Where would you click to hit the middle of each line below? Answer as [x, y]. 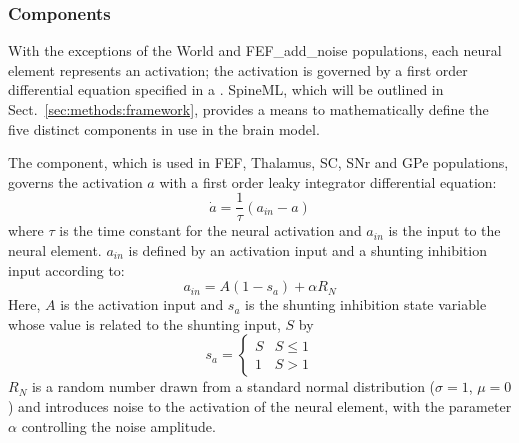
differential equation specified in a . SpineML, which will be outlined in [226, 89]
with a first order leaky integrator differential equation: [328, 181]
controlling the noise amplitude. [118, 425]
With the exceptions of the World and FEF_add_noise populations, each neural [255, 50]
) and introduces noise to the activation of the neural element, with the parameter [260, 406]
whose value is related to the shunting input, [144, 323]
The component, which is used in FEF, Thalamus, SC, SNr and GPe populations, [258, 162]
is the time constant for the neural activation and [210, 230]
